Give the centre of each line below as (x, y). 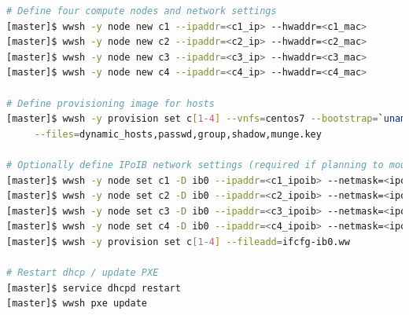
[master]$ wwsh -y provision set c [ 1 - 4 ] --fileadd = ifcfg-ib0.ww (178, 242)
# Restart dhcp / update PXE (83, 273)
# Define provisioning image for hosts (111, 103)
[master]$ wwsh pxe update (77, 304)
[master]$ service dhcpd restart (94, 288)
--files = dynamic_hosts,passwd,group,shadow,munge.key (178, 134)
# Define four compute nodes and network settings (142, 11)
